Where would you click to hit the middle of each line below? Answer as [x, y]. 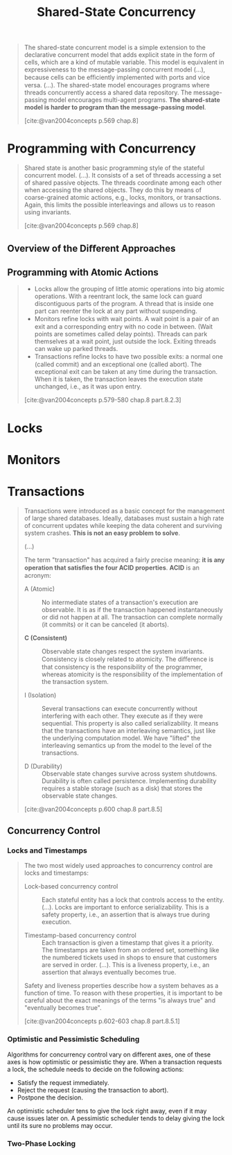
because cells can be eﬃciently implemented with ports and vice [117, 78]
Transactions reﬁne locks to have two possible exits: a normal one [129, 357]
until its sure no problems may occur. [60, 1125]
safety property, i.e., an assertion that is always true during [125, 915]
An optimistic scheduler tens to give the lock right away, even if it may [107, 1111]
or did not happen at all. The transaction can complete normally [132, 617]
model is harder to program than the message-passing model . [115, 108]
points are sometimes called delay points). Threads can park [121, 334]
